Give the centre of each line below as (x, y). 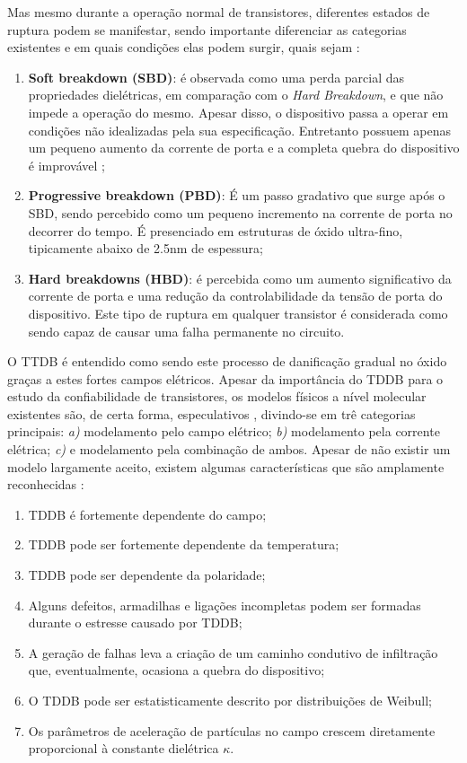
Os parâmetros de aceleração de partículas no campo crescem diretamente (232, 730)
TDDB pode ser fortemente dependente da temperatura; (184, 544)
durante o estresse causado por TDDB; (135, 623)
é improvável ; (67, 165)
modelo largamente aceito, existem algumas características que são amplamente (226, 466)
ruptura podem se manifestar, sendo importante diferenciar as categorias (207, 29)
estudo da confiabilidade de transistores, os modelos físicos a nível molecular (217, 396)
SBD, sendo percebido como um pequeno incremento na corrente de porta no (240, 212)
